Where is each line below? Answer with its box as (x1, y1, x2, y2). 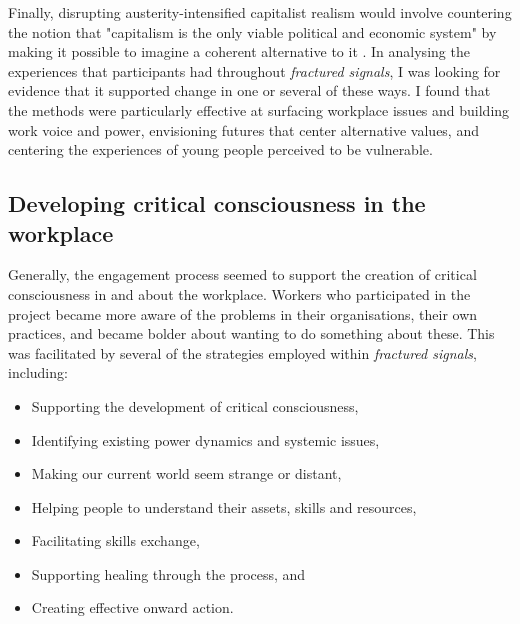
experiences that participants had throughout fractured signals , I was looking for (8, 60, 501, 81)
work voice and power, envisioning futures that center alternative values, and (8, 119, 479, 140)
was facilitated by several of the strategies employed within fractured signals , (8, 342, 477, 363)
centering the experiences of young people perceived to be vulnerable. (8, 139, 433, 160)
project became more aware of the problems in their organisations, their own (8, 303, 478, 324)
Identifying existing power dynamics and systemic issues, (31, 429, 380, 450)
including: (8, 362, 68, 383)
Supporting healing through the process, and (31, 563, 306, 584)
